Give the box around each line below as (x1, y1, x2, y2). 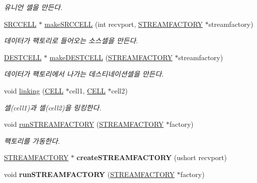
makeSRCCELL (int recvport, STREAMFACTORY (44, 18, 203, 29)
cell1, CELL (69, 85, 106, 95)
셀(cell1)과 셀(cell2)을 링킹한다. (4, 102, 102, 112)
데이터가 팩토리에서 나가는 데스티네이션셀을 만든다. (4, 69, 164, 79)
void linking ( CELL (4, 85, 64, 95)
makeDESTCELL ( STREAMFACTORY (49, 52, 173, 62)
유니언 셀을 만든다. (4, 2, 63, 12)
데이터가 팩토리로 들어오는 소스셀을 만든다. (4, 35, 138, 46)
